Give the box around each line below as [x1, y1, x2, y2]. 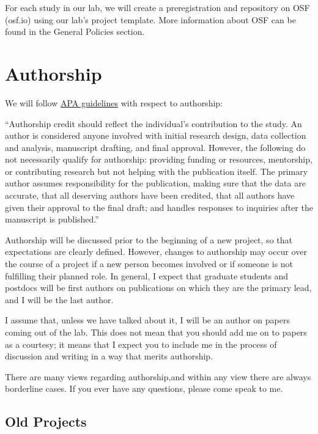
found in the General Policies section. [5, 25, 145, 38]
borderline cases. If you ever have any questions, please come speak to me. [5, 382, 283, 395]
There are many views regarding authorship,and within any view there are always [5, 370, 311, 383]
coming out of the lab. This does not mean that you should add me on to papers [5, 326, 307, 338]
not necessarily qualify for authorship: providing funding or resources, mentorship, [5, 153, 312, 166]
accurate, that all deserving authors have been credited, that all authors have [5, 189, 295, 202]
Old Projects [5, 412, 87, 431]
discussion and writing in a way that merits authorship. [5, 350, 213, 362]
